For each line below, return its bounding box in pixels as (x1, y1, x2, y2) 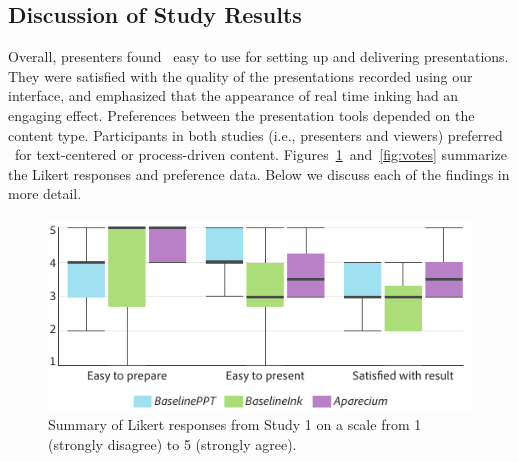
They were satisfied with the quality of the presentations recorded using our (8, 65, 473, 86)
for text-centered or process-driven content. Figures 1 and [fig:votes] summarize (14, 144, 508, 165)
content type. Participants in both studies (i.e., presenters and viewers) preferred (8, 124, 503, 145)
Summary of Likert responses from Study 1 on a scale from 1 (48, 414, 422, 435)
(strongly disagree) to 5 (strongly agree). (48, 433, 297, 454)
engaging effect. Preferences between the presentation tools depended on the (8, 104, 475, 125)
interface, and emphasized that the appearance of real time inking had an (8, 85, 459, 106)
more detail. (8, 183, 82, 204)
